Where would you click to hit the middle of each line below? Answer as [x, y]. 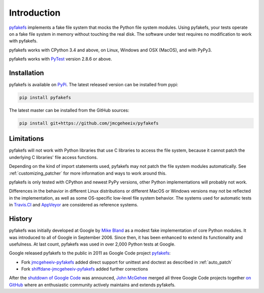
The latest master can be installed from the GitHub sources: [69, 110]
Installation [26, 73]
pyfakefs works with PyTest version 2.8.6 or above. [61, 59]
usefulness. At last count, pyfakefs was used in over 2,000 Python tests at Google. [92, 244]
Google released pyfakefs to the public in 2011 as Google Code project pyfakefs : [90, 253]
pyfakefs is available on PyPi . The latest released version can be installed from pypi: [94, 85]
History [21, 219]
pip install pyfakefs [45, 98]
